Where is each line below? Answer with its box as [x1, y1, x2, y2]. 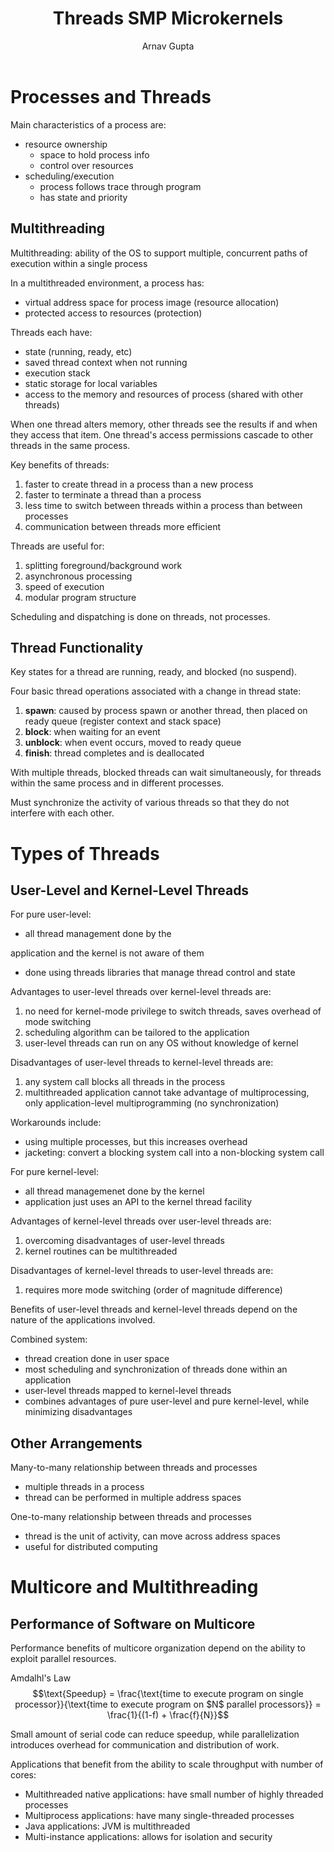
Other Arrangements [10, 1435, 143, 1452]
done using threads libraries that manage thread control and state [24, 967, 296, 979]
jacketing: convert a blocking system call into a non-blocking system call [24, 1147, 325, 1159]
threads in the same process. [10, 439, 131, 451]
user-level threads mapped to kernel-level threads [24, 1385, 232, 1397]
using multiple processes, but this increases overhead [24, 1136, 248, 1148]
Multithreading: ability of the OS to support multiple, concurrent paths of [10, 247, 308, 259]
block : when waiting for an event [24, 726, 161, 738]
